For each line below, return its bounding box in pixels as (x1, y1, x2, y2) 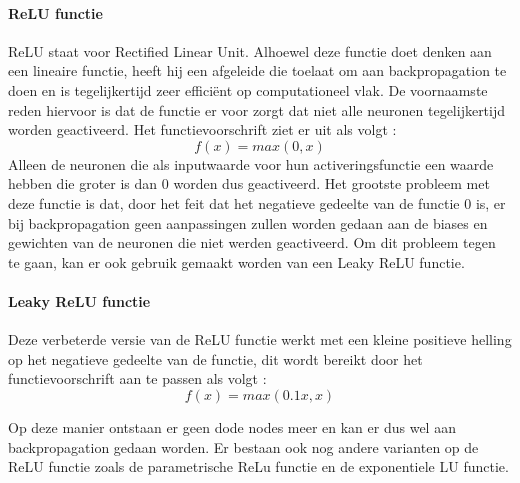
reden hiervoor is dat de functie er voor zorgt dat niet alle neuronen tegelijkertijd (8, 99, 506, 120)
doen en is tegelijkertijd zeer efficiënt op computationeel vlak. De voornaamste (8, 79, 488, 100)
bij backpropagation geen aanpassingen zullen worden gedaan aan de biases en (8, 212, 488, 233)
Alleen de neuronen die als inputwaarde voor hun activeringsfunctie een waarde (8, 153, 494, 174)
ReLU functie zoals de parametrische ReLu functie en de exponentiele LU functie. (8, 456, 509, 477)
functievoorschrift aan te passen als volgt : (8, 368, 267, 389)
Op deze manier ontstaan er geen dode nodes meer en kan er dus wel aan (8, 416, 456, 437)
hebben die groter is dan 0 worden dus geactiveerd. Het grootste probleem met (8, 173, 490, 194)
